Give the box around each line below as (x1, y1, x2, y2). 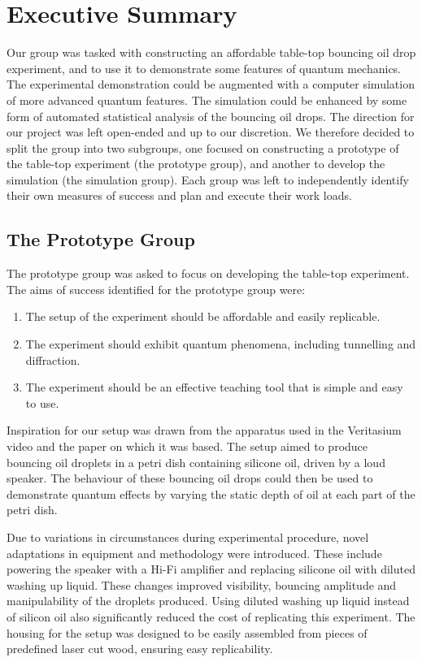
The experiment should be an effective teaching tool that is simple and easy (25, 379, 403, 396)
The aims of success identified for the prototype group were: (7, 280, 306, 297)
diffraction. (25, 351, 80, 368)
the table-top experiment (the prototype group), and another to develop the (7, 155, 385, 172)
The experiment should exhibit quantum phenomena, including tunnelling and (25, 335, 416, 353)
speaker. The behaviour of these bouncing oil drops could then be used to (7, 469, 373, 487)
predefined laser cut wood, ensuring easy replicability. (7, 640, 273, 657)
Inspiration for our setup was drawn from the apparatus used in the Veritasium (7, 422, 402, 439)
